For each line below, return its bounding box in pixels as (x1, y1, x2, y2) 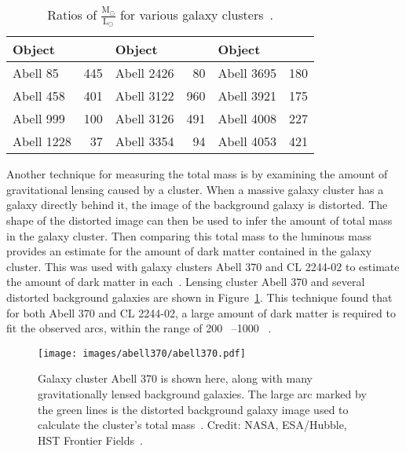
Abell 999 (13, 109, 65, 128)
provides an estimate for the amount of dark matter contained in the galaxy (6, 243, 372, 259)
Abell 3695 (218, 64, 277, 82)
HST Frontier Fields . (38, 431, 143, 448)
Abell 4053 (218, 132, 277, 151)
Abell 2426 (115, 64, 174, 82)
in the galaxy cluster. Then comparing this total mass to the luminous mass (6, 227, 371, 244)
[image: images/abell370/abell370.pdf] (38, 347, 246, 359)
